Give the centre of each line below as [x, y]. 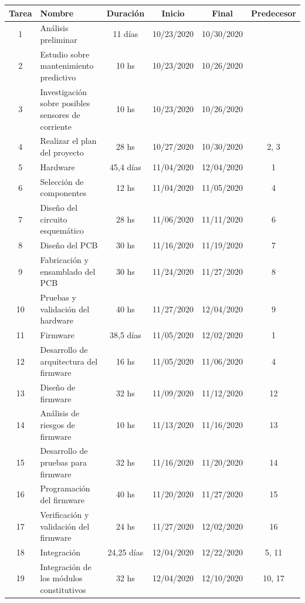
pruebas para [64, 462]
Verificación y [65, 514]
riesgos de [57, 425]
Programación [65, 488]
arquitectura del [69, 361]
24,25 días [126, 552]
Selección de [62, 181]
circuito [54, 219]
